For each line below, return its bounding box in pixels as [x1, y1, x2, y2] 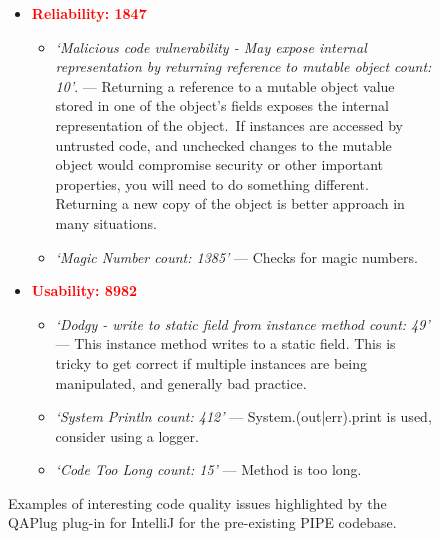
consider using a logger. [55, 425, 199, 446]
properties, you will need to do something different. [55, 173, 369, 194]
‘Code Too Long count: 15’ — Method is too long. [55, 459, 362, 480]
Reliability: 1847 [31, 3, 147, 23]
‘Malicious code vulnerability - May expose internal [55, 36, 367, 57]
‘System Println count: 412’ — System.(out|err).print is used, [55, 406, 432, 427]
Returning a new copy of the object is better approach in [55, 193, 405, 214]
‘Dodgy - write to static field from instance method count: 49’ [55, 313, 430, 334]
